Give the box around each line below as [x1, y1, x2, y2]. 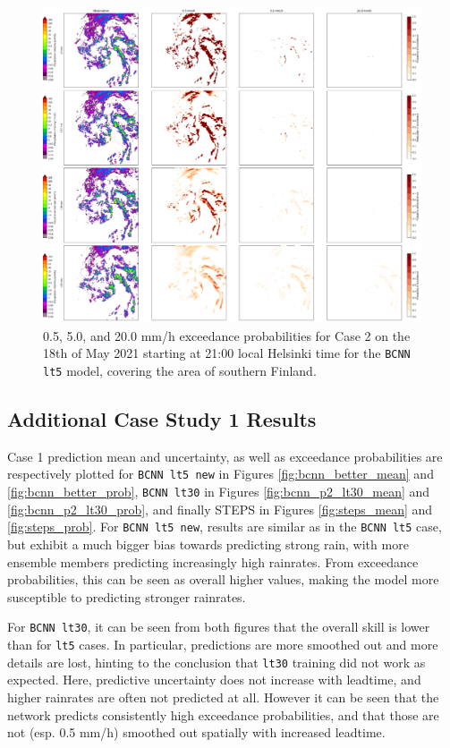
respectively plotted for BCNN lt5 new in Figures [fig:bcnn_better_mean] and [7, 464, 434, 483]
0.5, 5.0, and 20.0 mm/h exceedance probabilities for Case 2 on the [43, 326, 411, 344]
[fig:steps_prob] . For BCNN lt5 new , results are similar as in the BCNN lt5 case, [7, 517, 442, 536]
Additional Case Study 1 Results [7, 405, 317, 433]
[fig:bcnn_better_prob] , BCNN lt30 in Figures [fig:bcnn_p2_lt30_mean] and [7, 482, 430, 501]
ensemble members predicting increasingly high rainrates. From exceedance [7, 552, 419, 571]
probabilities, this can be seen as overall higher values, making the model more [7, 570, 439, 589]
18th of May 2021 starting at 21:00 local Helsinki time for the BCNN [43, 344, 411, 362]
